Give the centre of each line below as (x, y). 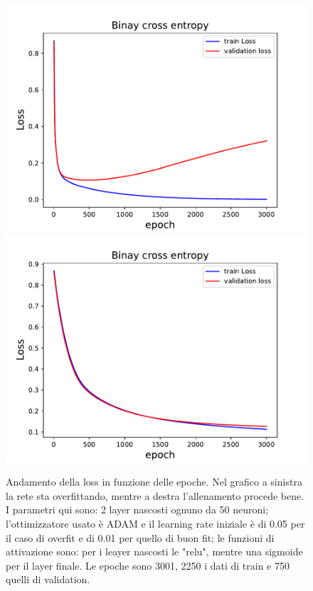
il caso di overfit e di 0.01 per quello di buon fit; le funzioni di (140, 537)
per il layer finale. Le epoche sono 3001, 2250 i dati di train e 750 (148, 565)
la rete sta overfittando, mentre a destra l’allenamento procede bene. (155, 495)
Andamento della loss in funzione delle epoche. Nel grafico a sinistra (154, 482)
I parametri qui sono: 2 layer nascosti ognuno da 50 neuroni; (137, 509)
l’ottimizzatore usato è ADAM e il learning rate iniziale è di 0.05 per (155, 523)
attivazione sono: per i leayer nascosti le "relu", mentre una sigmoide (154, 551)
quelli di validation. (48, 579)
